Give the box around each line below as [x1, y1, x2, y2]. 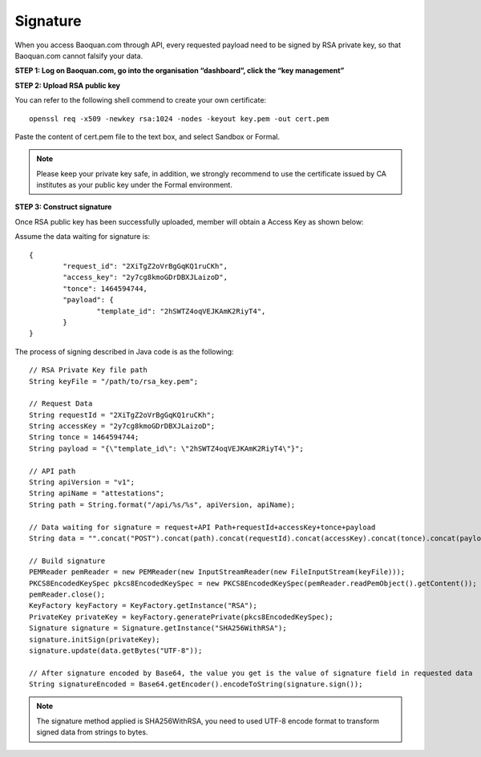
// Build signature [29, 556, 106, 565]
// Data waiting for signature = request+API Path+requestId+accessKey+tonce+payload [29, 522, 376, 532]
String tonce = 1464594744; [29, 433, 139, 442]
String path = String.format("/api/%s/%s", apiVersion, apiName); [29, 500, 296, 509]
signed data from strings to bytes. [36, 727, 148, 737]
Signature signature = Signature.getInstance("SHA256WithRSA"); [29, 624, 288, 633]
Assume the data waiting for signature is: [14, 232, 151, 241]
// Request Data [29, 399, 93, 408]
